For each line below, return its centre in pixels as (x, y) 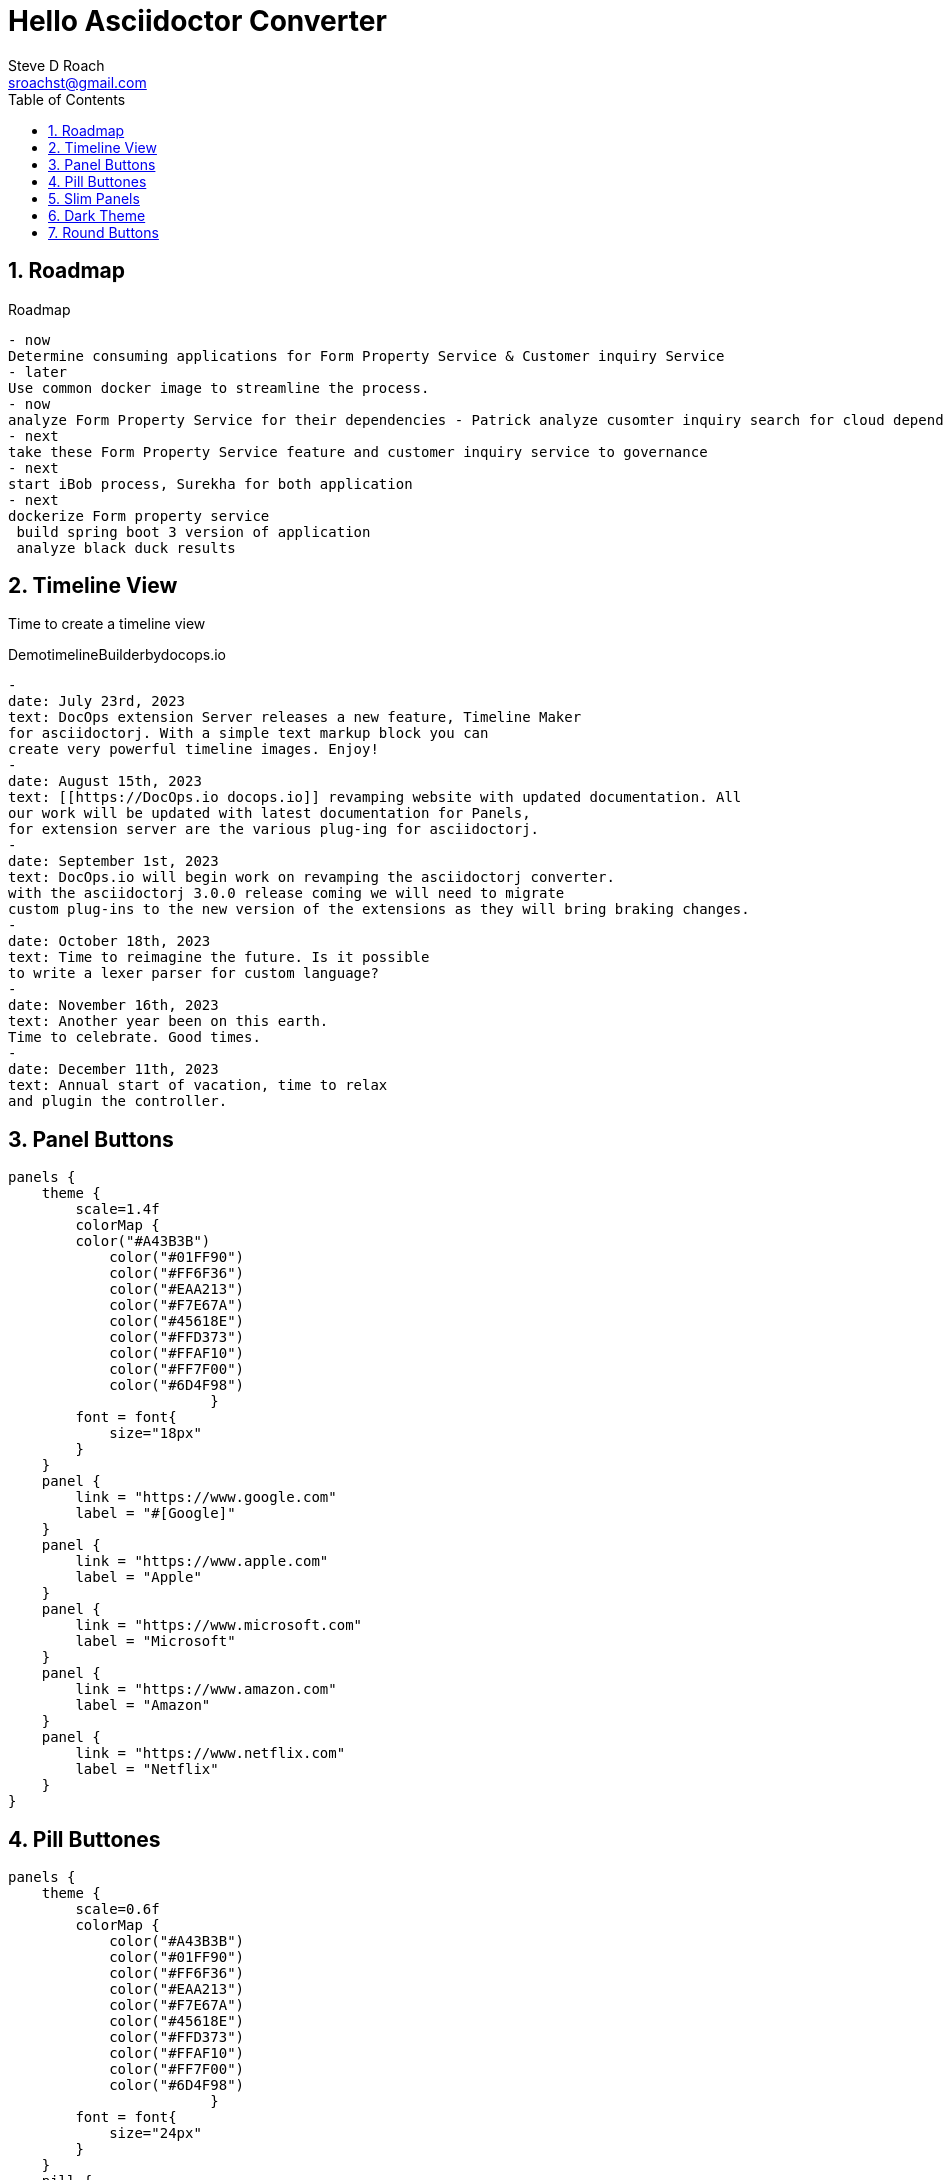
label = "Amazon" (143, 1705)
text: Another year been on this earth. (168, 1021)
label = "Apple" (138, 1577)
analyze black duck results (126, 547)
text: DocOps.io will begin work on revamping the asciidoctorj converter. (311, 877)
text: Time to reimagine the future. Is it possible (219, 957)
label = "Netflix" (147, 1769)
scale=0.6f (117, 1909)
